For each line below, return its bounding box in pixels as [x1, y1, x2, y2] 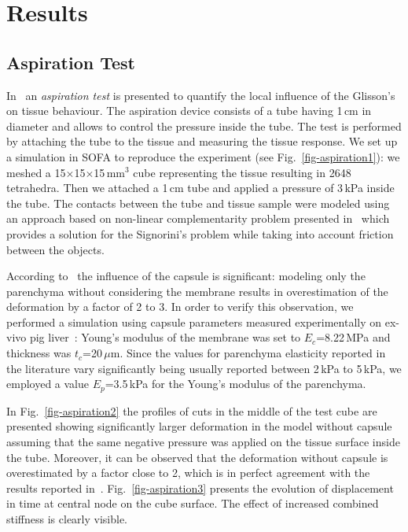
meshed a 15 [6, 164, 66, 180]
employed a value [6, 375, 89, 392]
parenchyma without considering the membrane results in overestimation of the [6, 283, 388, 299]
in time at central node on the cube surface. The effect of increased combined [6, 495, 379, 512]
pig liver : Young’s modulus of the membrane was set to [29, 329, 301, 345]
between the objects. [6, 241, 105, 257]
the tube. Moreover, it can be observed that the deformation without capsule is [6, 449, 388, 465]
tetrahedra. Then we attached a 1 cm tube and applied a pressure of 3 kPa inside [6, 179, 395, 196]
